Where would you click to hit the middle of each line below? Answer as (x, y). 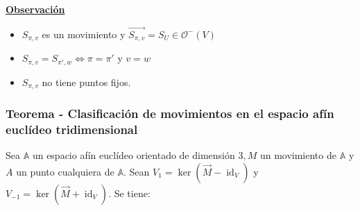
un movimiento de (298, 155)
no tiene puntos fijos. (86, 82)
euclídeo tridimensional (72, 129)
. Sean (137, 171)
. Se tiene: (129, 193)
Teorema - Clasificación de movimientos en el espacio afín (170, 113)
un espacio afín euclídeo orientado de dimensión (134, 155)
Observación (35, 9)
